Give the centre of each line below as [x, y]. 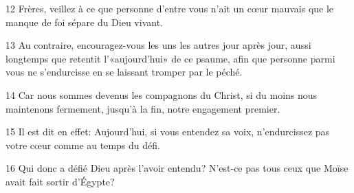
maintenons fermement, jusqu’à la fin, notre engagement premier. [143, 108]
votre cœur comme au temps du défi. [83, 145]
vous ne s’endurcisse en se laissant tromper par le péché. [124, 72]
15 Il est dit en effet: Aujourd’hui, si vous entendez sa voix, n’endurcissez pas [168, 132]
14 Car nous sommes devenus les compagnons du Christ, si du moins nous [162, 94]
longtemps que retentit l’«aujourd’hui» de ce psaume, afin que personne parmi [170, 58]
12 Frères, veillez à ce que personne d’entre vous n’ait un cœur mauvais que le [170, 8]
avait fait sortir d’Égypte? [60, 181]
